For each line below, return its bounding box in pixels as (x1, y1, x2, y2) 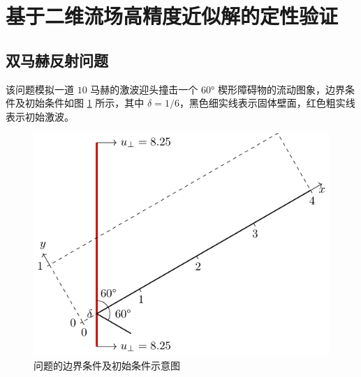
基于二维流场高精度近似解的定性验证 (6, 1, 339, 30)
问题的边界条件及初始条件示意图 (34, 357, 180, 372)
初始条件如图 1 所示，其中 (24, 95, 145, 110)
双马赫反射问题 (6, 49, 108, 70)
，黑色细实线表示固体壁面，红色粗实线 (179, 95, 355, 110)
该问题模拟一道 (6, 82, 74, 96)
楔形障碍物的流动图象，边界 (217, 82, 345, 96)
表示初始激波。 (6, 109, 74, 123)
